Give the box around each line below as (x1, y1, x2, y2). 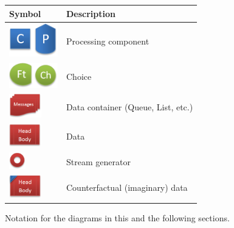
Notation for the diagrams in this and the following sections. (5, 212, 230, 224)
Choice (66, 70, 92, 83)
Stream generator (66, 155, 131, 168)
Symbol (9, 7, 41, 20)
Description (66, 7, 115, 20)
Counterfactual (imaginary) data (66, 181, 188, 194)
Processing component (66, 35, 150, 48)
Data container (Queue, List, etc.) (66, 101, 193, 113)
